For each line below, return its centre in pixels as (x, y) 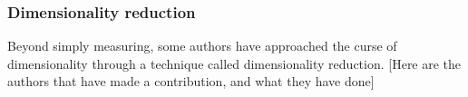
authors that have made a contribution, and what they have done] (191, 81)
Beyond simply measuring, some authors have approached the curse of (202, 46)
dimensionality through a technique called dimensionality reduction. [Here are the (234, 63)
